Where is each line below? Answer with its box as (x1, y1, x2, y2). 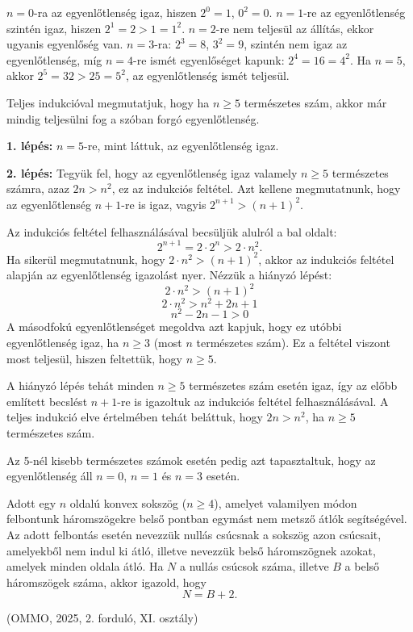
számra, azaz (6, 180, 69, 197)
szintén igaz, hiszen (6, 19, 102, 36)
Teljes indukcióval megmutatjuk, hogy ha (6, 94, 210, 111)
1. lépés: (6, 137, 53, 154)
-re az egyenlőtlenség (303, 4, 406, 20)
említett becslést (6, 392, 88, 409)
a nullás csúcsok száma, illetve (180, 558, 329, 575)
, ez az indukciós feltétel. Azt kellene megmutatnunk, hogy (111, 180, 401, 197)
